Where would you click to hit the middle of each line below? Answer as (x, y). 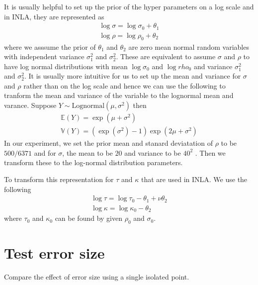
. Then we (210, 152)
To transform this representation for (59, 179)
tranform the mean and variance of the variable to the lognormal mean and (119, 95)
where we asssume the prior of (50, 47)
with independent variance (44, 56)
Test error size (54, 253)
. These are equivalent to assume (166, 56)
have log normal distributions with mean (66, 66)
